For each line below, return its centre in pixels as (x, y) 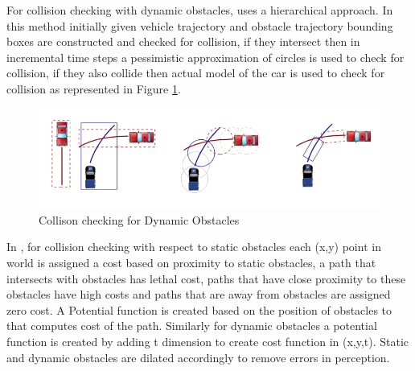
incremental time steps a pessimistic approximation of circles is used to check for (205, 57)
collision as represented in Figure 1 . (94, 88)
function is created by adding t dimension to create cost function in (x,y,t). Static (208, 342)
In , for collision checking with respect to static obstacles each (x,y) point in (194, 247)
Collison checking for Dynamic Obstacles (139, 219)
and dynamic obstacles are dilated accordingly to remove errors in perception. (198, 357)
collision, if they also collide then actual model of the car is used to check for (196, 73)
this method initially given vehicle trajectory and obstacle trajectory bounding (200, 25)
